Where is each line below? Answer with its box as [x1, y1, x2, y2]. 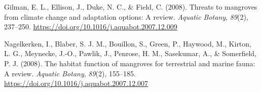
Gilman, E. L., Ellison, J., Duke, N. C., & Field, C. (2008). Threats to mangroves [4, 2, 257, 12]
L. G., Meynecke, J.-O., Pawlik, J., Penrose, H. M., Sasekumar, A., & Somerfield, [4, 48, 256, 59]
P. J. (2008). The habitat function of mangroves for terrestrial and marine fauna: [4, 58, 255, 68]
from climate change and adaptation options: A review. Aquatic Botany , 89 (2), [4, 11, 248, 22]
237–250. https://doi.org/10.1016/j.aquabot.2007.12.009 [4, 21, 177, 32]
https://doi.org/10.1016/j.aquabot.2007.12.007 [4, 78, 148, 88]
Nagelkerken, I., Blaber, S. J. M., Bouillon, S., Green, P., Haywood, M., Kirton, [4, 38, 251, 49]
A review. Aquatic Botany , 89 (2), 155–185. [4, 68, 136, 78]
